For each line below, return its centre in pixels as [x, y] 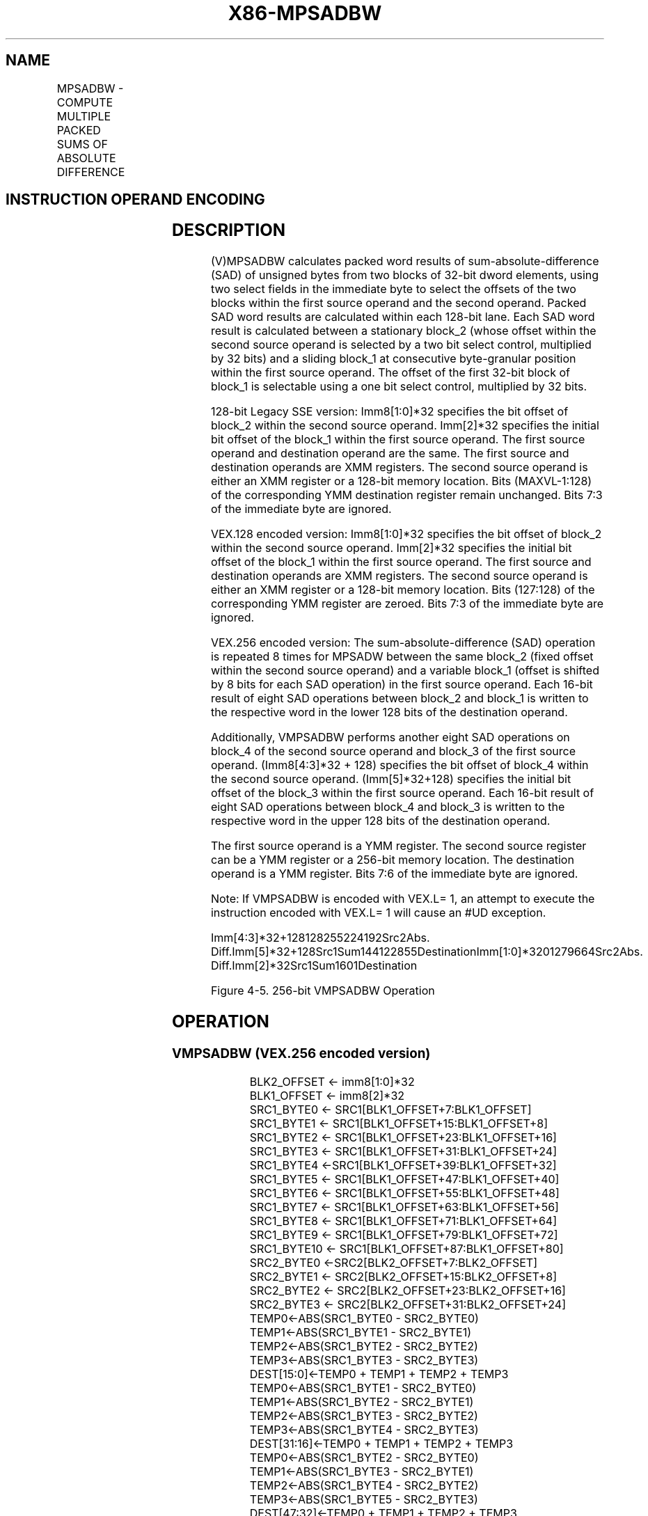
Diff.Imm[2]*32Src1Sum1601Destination [314, 966]
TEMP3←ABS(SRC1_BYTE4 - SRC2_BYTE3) [364, 1429]
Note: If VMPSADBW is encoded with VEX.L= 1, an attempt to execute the [403, 899]
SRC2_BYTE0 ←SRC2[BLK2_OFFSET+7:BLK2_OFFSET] [393, 1262]
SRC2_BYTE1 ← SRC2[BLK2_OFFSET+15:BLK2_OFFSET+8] [403, 1276]
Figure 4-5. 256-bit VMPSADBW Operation [323, 991]
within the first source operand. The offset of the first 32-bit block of [390, 373]
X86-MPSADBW [305, 13]
